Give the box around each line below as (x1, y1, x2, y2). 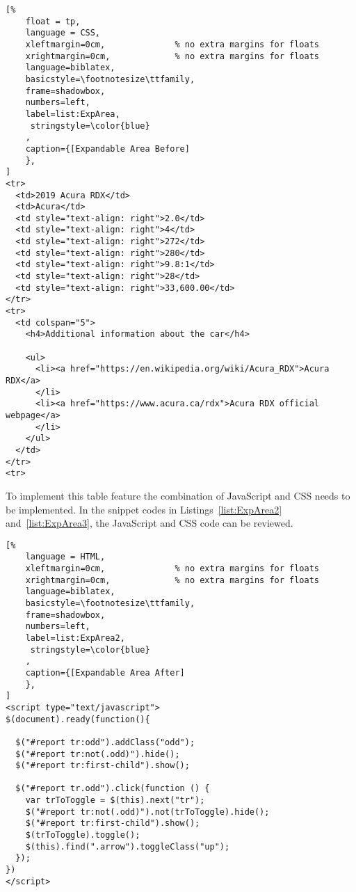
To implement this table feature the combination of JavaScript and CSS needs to (6, 488, 350, 502)
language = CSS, (25, 28, 101, 38)
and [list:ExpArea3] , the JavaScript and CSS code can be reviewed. (6, 516, 293, 530)
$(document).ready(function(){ (6, 714, 150, 724)
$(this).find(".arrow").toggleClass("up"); (25, 841, 230, 852)
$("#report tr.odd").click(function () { (15, 783, 210, 794)
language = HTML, (25, 552, 106, 562)
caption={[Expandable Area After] (25, 667, 185, 678)
